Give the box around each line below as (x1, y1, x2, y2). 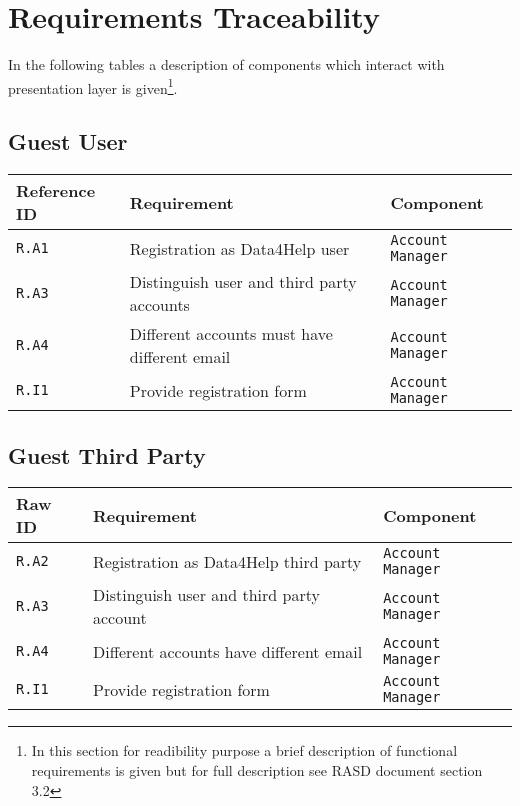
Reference (16, 179, 96, 203)
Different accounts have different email (92, 639, 363, 663)
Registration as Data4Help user (129, 236, 350, 260)
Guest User (8, 126, 128, 157)
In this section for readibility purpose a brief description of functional (31, 740, 458, 761)
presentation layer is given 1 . (8, 74, 178, 98)
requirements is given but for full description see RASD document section (31, 759, 483, 780)
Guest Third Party (8, 439, 206, 470)
